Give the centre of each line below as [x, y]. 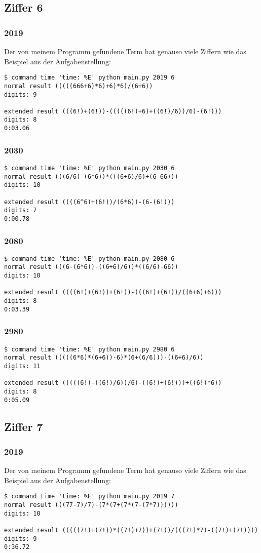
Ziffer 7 [24, 426]
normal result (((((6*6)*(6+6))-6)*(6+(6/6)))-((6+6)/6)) [104, 358]
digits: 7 [21, 210]
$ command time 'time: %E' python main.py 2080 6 [89, 259]
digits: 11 [22, 366]
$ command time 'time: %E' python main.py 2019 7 [89, 497]
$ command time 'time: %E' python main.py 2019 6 [89, 78]
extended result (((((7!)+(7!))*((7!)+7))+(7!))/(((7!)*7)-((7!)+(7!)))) [131, 530]
